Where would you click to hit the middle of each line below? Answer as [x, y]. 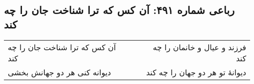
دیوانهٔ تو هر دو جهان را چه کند [196, 72]
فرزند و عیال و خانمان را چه [199, 47]
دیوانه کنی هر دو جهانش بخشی [60, 72]
